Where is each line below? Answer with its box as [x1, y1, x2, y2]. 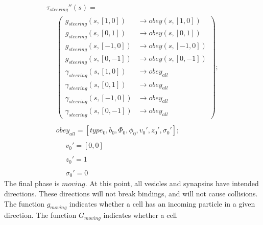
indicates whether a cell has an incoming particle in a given [69, 198, 255, 209]
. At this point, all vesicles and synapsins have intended [85, 178, 259, 189]
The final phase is [4, 178, 60, 189]
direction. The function [4, 210, 77, 220]
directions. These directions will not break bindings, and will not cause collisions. [4, 188, 258, 198]
